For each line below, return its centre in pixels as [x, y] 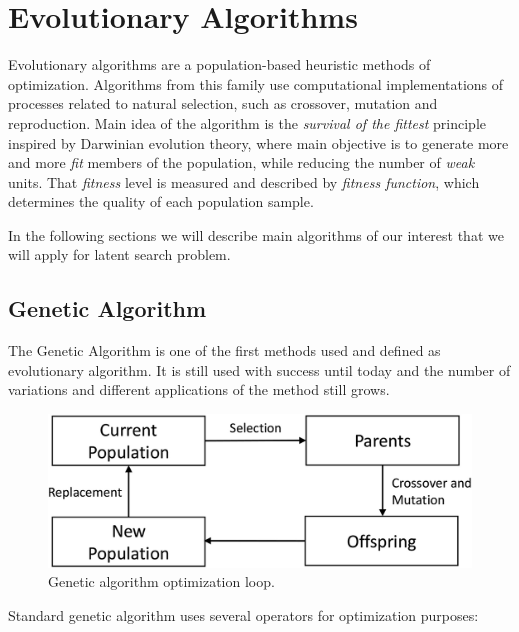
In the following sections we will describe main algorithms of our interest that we [256, 234]
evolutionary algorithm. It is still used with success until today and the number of [259, 369]
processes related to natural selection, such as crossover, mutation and [223, 103]
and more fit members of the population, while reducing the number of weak [241, 162]
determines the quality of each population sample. [161, 201]
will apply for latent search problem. [119, 254]
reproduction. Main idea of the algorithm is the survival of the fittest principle [247, 122]
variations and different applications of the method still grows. [199, 389]
